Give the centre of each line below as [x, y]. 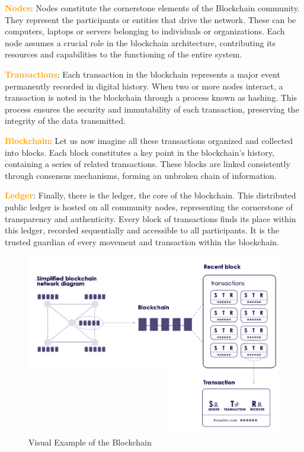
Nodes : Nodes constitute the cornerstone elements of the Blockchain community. [152, 8]
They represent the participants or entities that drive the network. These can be [151, 19]
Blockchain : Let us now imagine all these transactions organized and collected [149, 140]
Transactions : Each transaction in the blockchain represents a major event [143, 74]
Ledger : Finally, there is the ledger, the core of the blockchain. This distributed [151, 195]
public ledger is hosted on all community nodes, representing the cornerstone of [149, 206]
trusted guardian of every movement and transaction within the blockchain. [142, 241]
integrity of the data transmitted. [65, 121]
